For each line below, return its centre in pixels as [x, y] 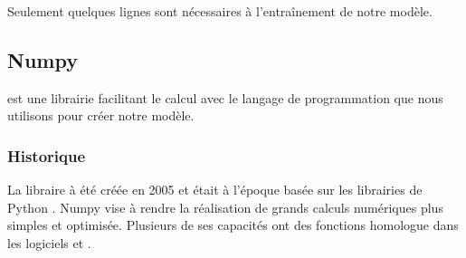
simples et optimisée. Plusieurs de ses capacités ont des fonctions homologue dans [233, 225]
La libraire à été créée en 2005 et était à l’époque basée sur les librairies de [215, 190]
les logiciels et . [49, 242]
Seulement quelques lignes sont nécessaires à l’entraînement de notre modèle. [220, 11]
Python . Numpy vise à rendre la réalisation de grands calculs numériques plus [225, 207]
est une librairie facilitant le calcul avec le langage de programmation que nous [225, 97]
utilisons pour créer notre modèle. [101, 115]
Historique [47, 155]
